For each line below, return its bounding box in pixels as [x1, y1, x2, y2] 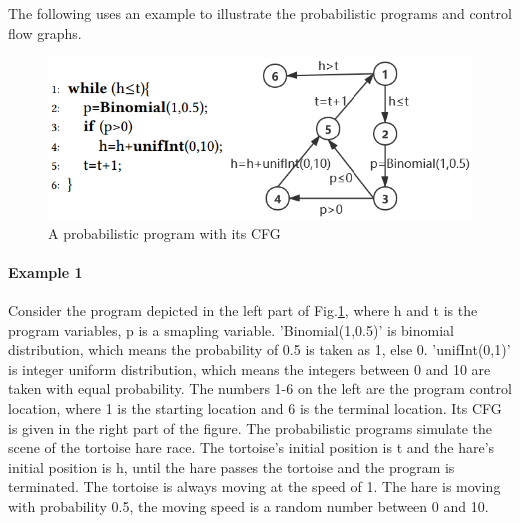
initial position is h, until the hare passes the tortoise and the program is [8, 456, 455, 477]
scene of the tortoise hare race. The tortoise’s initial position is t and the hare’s [8, 437, 495, 458]
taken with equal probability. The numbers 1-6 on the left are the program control [8, 378, 512, 399]
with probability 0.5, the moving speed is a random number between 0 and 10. [8, 495, 489, 516]
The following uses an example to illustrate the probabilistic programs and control [8, 3, 512, 23]
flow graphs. [8, 22, 82, 43]
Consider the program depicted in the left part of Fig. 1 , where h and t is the [8, 300, 478, 321]
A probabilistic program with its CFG [48, 222, 281, 243]
